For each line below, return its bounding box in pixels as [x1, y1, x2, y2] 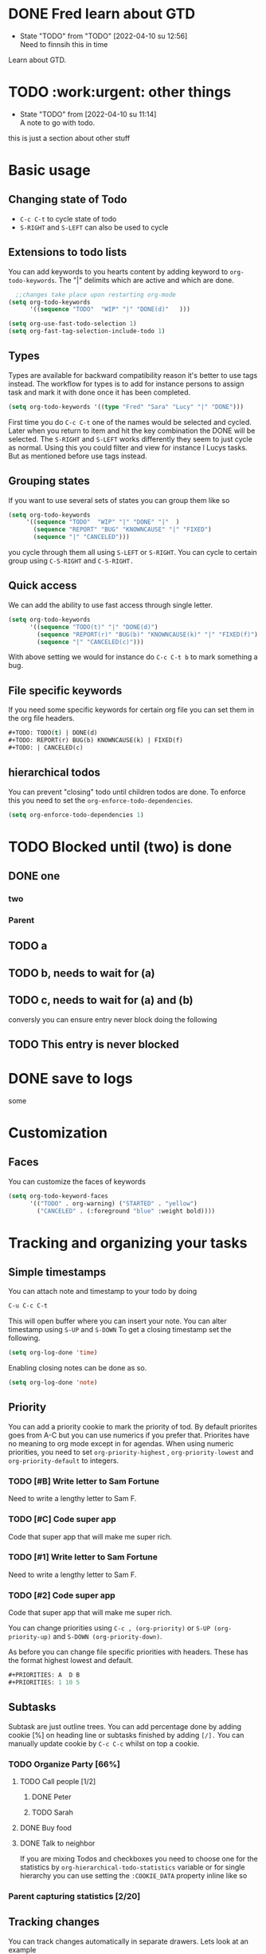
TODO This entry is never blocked [8, 1037, 179, 1051]
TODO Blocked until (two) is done [8, 838, 233, 855]
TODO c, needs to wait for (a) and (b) [8, 993, 194, 1007]
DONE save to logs [8, 1070, 133, 1088]
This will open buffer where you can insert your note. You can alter [8, 1316, 227, 1326]
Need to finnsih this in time [19, 39, 108, 49]
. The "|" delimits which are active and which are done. [54, 275, 235, 285]
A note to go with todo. [19, 117, 96, 128]
